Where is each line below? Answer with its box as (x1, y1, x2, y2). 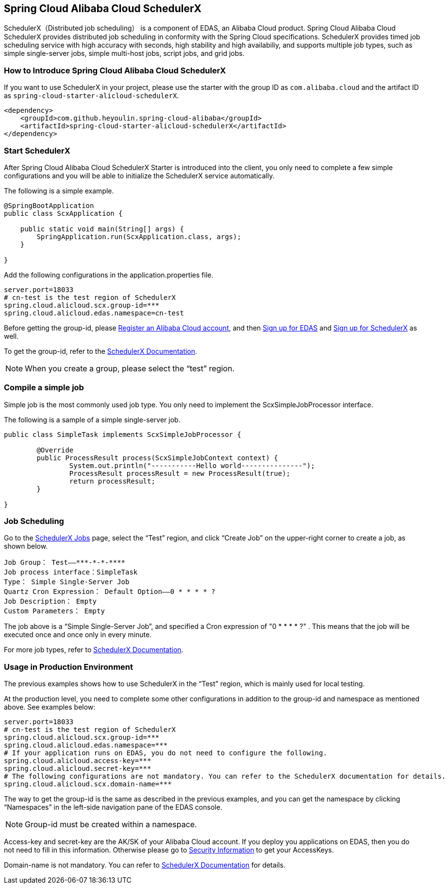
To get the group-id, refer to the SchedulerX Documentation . (4, 347, 198, 355)
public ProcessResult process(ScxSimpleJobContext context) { (36, 453, 278, 462)
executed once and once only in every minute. (4, 630, 152, 639)
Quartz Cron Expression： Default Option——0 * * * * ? (4, 588, 216, 596)
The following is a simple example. (4, 186, 114, 195)
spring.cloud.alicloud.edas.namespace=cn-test (4, 309, 184, 317)
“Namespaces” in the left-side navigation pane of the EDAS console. (4, 803, 222, 812)
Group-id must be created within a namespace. (25, 819, 197, 830)
